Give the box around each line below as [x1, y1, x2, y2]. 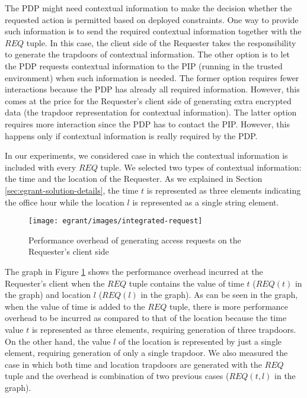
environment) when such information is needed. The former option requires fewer [5, 71, 299, 84]
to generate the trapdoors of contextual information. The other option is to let [5, 48, 290, 60]
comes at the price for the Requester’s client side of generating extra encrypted [5, 94, 292, 107]
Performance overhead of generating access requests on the [28, 233, 241, 246]
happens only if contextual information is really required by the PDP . [5, 129, 258, 142]
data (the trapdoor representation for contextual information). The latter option [5, 106, 297, 118]
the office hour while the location [5, 195, 124, 208]
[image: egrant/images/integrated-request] [28, 217, 203, 226]
